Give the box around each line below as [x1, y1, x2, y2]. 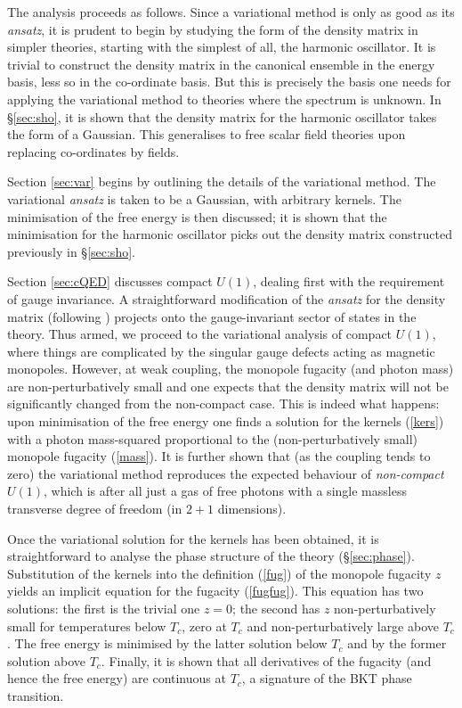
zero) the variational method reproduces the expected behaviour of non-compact [7, 464, 444, 482]
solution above [7, 651, 85, 670]
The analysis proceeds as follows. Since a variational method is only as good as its [7, 3, 455, 21]
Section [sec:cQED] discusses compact [7, 272, 213, 291]
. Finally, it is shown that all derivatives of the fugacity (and [101, 651, 432, 670]
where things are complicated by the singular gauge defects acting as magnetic [7, 342, 435, 360]
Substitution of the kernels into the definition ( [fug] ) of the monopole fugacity [7, 564, 432, 582]
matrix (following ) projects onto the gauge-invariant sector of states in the [7, 307, 417, 325]
